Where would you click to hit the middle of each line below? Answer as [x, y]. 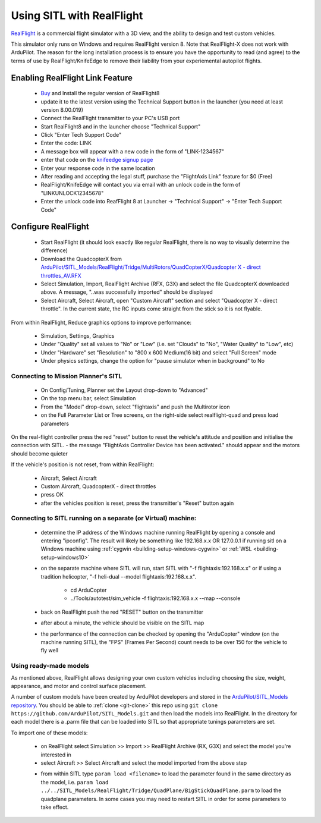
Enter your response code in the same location [98, 168]
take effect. [55, 807]
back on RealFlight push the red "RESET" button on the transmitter [122, 612]
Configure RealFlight [50, 227]
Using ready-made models [50, 666]
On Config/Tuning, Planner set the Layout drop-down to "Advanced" [124, 390]
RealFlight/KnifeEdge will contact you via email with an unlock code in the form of [141, 185]
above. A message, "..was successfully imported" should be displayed [127, 292]
